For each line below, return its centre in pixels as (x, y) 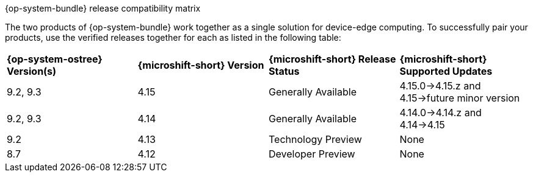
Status (284, 71)
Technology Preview (315, 139)
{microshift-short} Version (201, 65)
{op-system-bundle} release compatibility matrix (103, 8)
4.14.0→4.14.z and (441, 113)
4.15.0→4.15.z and (440, 86)
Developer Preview (312, 154)
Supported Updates (446, 71)
